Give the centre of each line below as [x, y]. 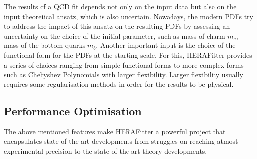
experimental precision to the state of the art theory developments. [106, 150]
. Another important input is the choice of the [166, 45]
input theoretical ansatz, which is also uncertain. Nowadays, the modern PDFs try [128, 16]
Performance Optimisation [73, 110]
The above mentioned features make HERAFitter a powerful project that [115, 131]
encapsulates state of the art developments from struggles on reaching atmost [121, 141]
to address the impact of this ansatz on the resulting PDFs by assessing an [117, 26]
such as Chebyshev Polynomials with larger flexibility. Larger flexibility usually [124, 74]
